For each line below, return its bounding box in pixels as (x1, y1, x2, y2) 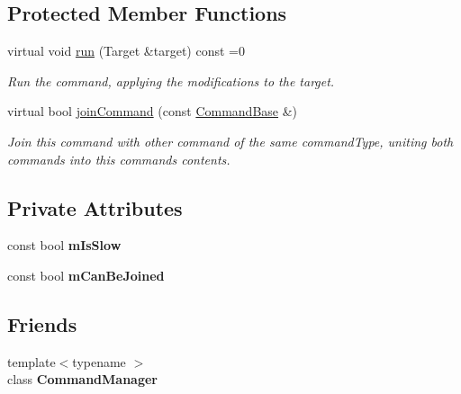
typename (72, 352, 126, 371)
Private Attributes (7, 193, 183, 221)
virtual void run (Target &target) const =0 (7, 41, 245, 60)
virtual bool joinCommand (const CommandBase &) (7, 102, 298, 121)
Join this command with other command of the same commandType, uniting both (7, 131, 454, 150)
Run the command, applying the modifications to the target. (7, 71, 335, 90)
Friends (7, 309, 77, 337)
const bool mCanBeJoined (7, 265, 165, 284)
